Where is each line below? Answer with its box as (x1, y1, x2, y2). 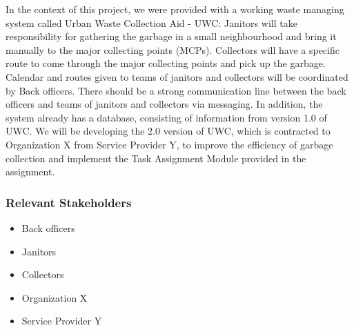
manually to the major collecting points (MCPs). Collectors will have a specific (6, 42, 340, 57)
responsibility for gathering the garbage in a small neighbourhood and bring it (6, 29, 337, 43)
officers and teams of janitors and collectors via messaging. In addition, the (6, 97, 323, 111)
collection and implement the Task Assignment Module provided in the (6, 151, 306, 165)
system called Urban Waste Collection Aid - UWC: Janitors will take (6, 15, 297, 30)
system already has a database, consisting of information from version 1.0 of (6, 110, 327, 124)
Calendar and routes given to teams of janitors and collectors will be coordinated (6, 69, 348, 84)
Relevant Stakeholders (6, 193, 132, 211)
